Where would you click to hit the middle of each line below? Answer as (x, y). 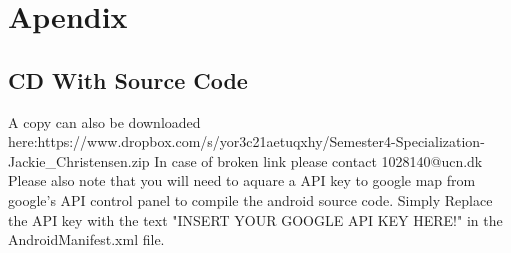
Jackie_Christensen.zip (79, 160)
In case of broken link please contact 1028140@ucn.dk (318, 160)
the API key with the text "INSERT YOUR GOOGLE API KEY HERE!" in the (255, 219)
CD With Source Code (128, 79)
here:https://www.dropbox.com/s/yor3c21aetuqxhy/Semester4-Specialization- (246, 141)
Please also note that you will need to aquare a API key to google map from (242, 180)
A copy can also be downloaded (104, 121)
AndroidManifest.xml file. (86, 239)
